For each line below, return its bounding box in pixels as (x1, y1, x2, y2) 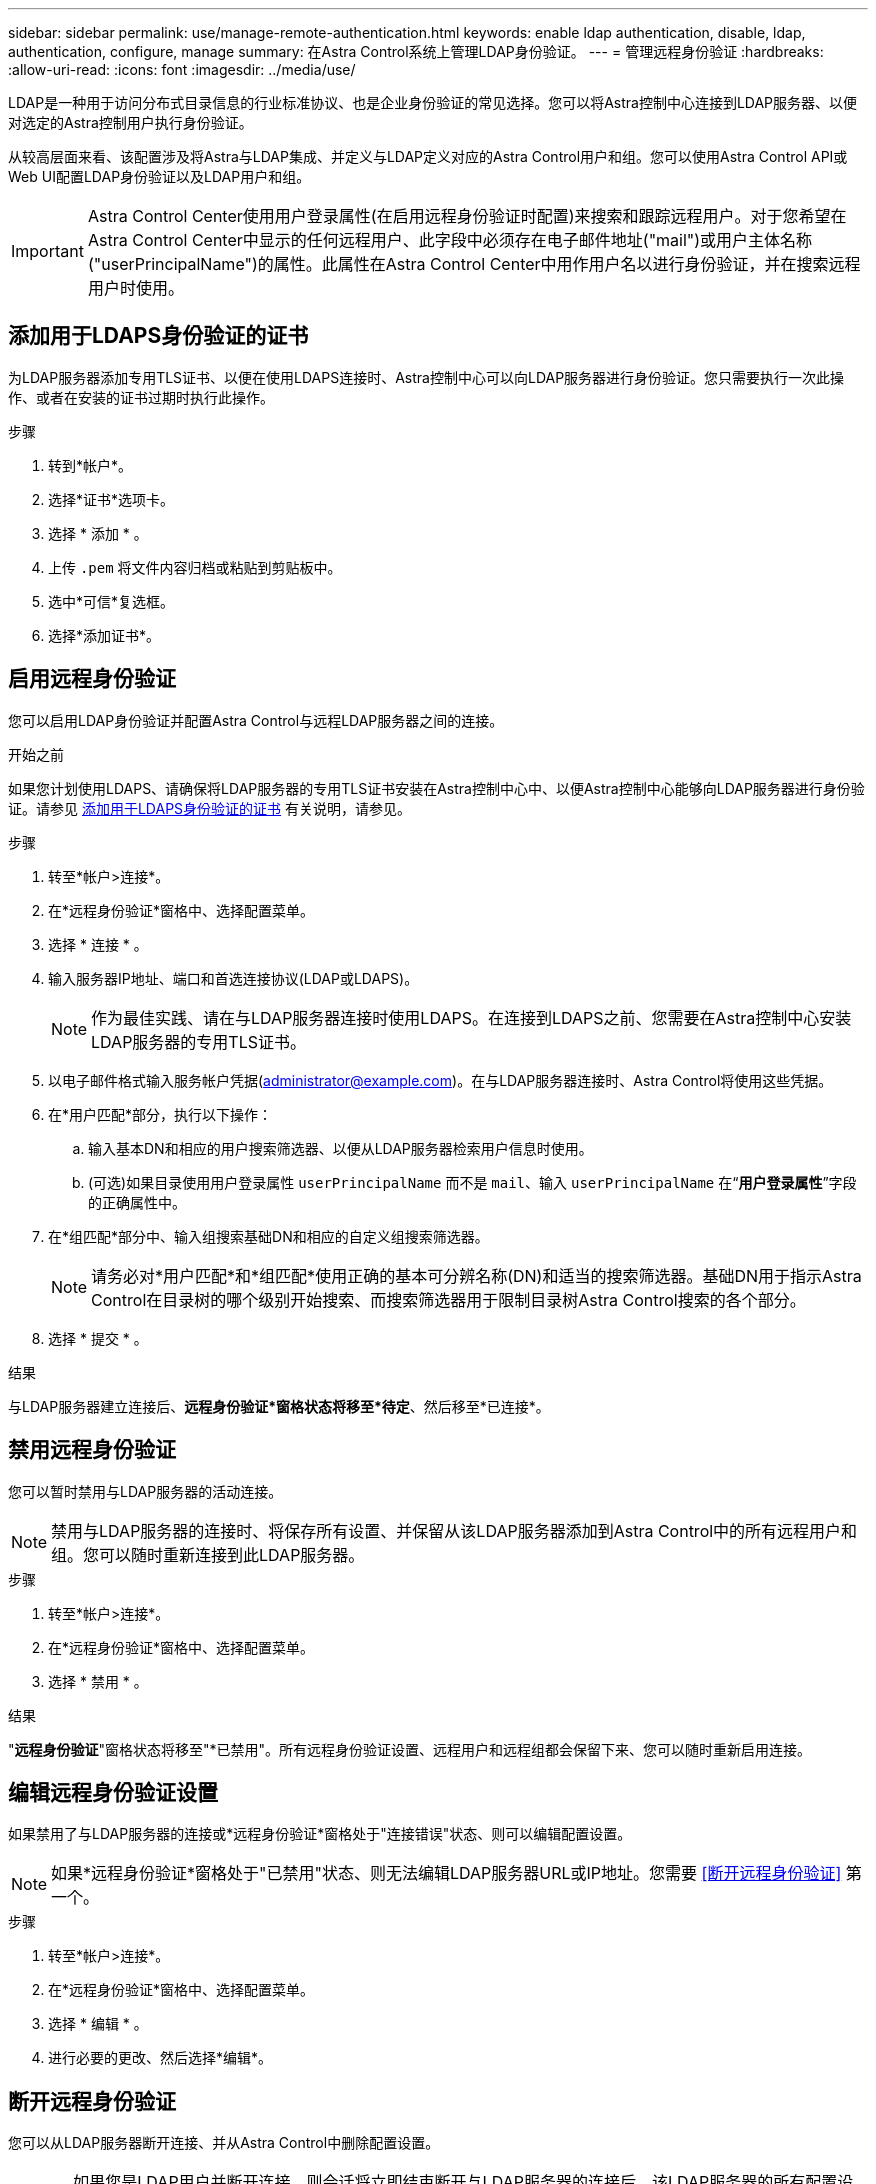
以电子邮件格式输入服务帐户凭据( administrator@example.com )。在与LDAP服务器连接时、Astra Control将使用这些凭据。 (48, 1071, 833, 1089)
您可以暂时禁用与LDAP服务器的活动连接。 (8, 1482, 283, 1500)
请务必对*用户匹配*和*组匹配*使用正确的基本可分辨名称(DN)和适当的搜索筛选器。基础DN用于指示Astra (91, 1265, 862, 1286)
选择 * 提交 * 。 (48, 1329, 148, 1347)
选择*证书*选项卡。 (48, 490, 175, 508)
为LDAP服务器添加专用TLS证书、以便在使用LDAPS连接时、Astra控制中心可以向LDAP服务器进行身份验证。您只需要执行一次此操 (8, 368, 845, 386)
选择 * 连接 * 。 (48, 935, 148, 953)
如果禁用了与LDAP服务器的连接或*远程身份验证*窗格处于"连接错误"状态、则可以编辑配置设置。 (8, 1825, 632, 1843)
